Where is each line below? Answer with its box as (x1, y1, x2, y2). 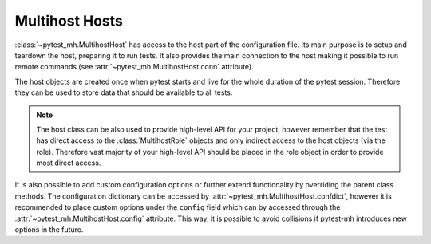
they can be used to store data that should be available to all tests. (14, 88, 233, 97)
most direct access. (36, 158, 101, 167)
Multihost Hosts (14, 12, 124, 30)
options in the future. (14, 225, 84, 234)
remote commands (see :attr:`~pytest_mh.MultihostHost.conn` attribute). (14, 62, 255, 72)
